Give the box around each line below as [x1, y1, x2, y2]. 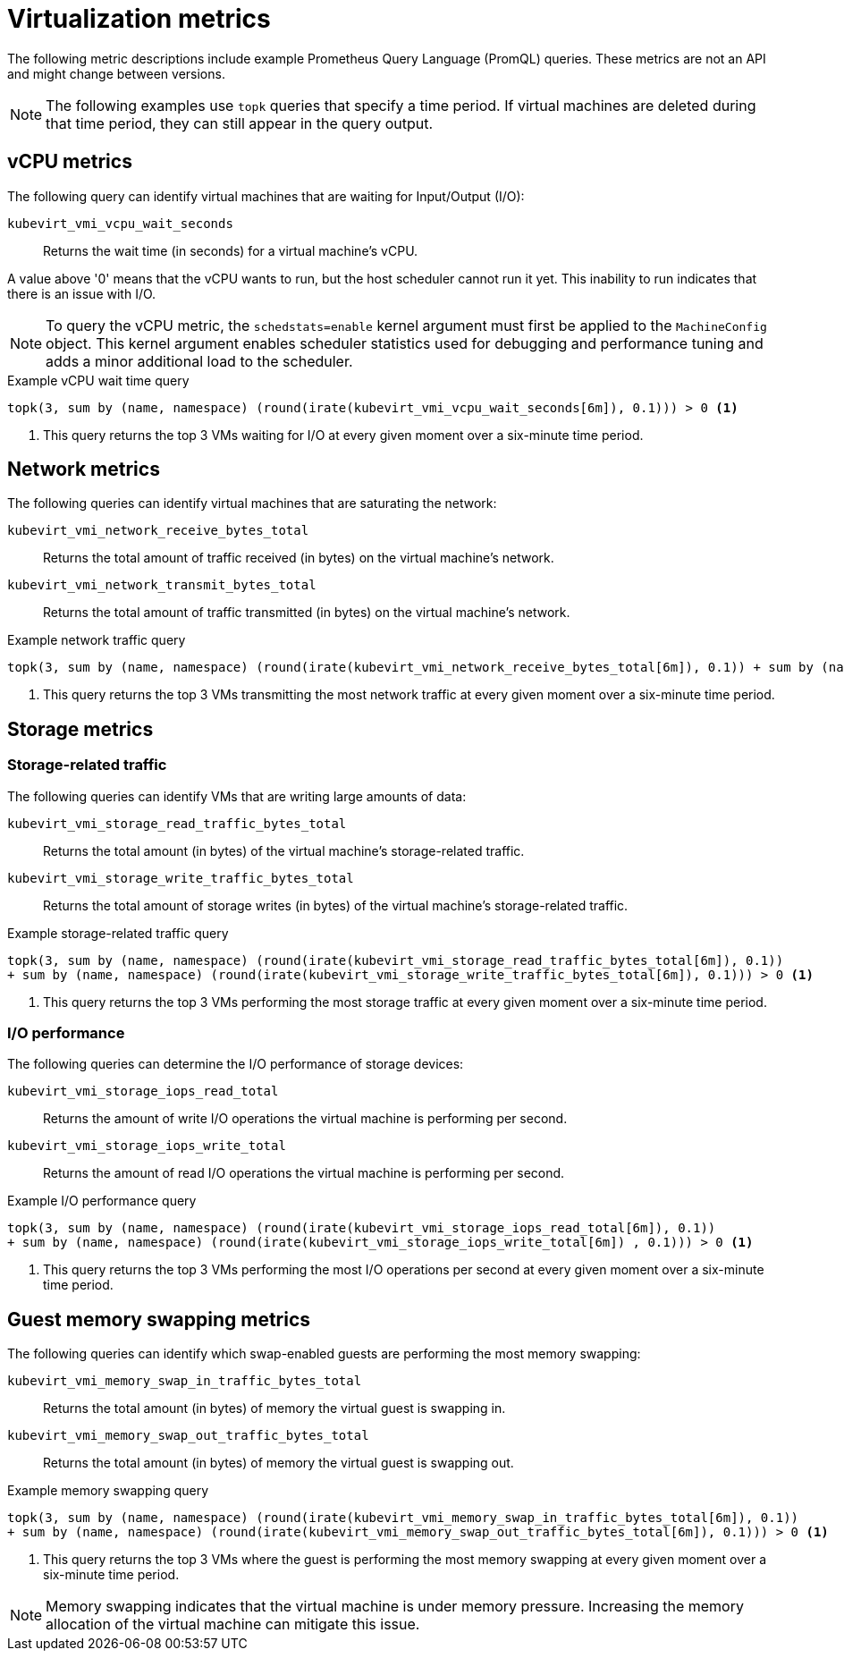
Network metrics [7, 458, 160, 481]
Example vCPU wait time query [7, 372, 190, 388]
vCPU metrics [7, 150, 132, 173]
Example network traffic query [7, 632, 186, 648]
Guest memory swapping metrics [7, 1307, 311, 1331]
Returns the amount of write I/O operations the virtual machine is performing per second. [43, 1111, 568, 1127]
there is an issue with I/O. [7, 285, 156, 301]
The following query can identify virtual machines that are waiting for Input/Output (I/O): [7, 188, 525, 204]
